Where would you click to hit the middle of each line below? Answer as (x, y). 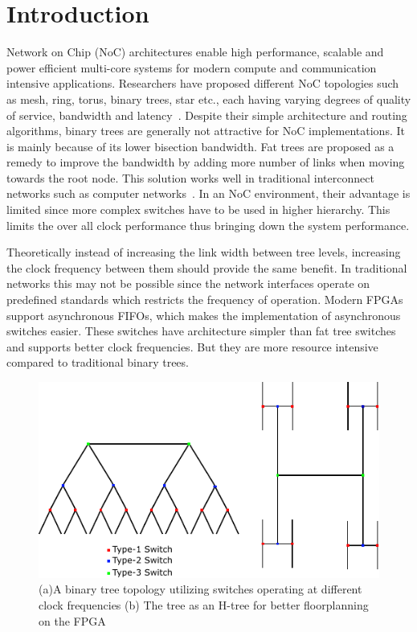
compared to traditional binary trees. (98, 362)
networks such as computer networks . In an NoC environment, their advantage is (208, 193)
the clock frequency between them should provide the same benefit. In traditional (207, 267)
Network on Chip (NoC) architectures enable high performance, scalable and (195, 52)
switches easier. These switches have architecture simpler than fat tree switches (201, 331)
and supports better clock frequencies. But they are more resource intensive (192, 346)
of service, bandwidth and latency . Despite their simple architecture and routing (207, 115)
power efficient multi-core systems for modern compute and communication (192, 67)
